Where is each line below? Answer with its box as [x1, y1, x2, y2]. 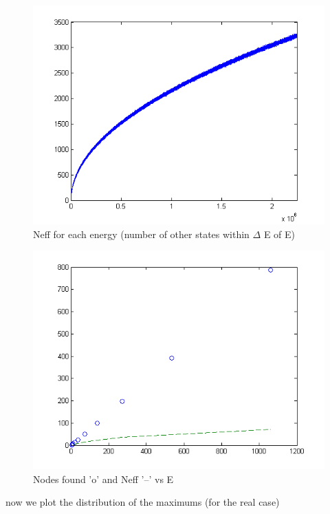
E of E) [263, 226, 296, 241]
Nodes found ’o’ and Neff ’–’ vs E [33, 471, 174, 486]
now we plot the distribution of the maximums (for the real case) [5, 495, 280, 509]
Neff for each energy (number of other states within [33, 226, 250, 241]
